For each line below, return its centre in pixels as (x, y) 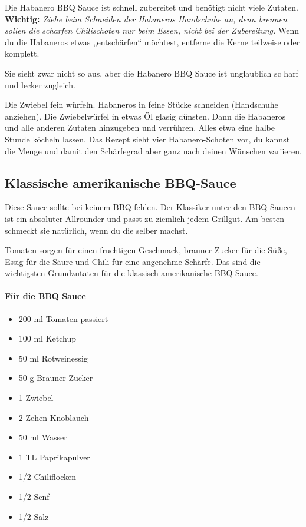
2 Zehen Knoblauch (54, 417)
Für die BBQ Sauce (45, 296)
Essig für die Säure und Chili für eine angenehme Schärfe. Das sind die (133, 261)
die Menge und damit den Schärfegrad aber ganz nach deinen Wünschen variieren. (153, 150)
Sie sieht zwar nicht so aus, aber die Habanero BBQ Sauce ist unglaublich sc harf (152, 73)
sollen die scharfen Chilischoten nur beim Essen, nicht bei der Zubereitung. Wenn (152, 30)
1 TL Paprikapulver (54, 457)
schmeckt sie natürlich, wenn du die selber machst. (96, 230)
